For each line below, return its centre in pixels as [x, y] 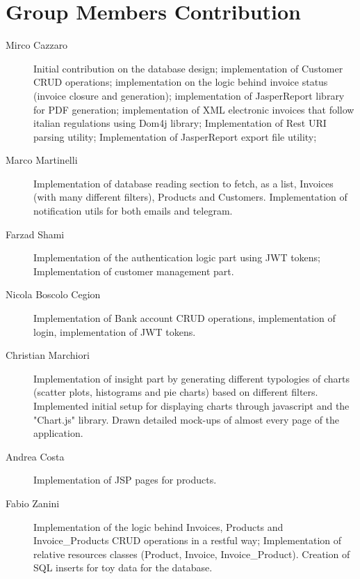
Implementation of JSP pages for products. [125, 480]
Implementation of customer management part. [134, 271]
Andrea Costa [35, 456]
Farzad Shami [35, 234]
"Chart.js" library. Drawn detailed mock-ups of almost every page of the [187, 419]
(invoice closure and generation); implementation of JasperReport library [189, 95]
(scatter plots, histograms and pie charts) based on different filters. [176, 392]
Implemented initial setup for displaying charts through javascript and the [191, 406]
